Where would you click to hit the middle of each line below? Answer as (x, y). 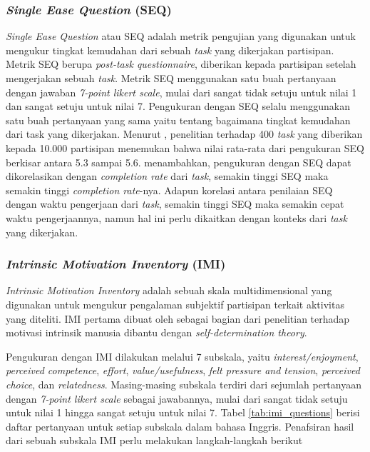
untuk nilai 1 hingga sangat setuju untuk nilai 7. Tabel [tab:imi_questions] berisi (183, 412)
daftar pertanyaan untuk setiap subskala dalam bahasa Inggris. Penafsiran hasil (180, 426)
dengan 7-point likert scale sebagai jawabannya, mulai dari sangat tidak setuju (177, 398)
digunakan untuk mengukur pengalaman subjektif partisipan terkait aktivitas (175, 304)
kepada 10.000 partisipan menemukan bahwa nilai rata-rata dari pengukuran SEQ (185, 147)
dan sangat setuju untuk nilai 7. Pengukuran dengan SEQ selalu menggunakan (178, 106)
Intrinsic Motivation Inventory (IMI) (116, 264)
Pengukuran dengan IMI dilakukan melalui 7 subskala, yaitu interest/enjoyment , (182, 356)
